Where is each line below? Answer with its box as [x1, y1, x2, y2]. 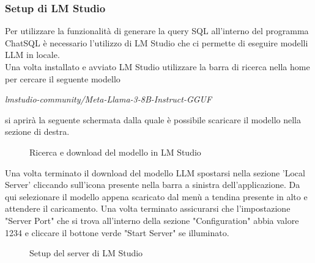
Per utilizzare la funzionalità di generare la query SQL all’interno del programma [5, 24, 309, 37]
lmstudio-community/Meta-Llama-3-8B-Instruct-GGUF [5, 93, 212, 106]
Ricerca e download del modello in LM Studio [29, 145, 201, 158]
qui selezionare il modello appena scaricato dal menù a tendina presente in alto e [5, 190, 308, 203]
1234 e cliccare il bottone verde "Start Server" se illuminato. [5, 226, 229, 239]
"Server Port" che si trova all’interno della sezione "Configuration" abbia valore [5, 214, 299, 226]
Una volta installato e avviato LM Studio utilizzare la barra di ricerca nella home [5, 60, 310, 73]
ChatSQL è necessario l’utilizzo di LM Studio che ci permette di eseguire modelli [5, 36, 308, 49]
